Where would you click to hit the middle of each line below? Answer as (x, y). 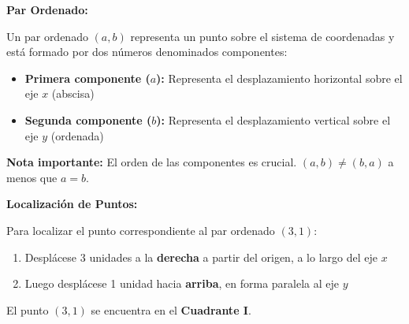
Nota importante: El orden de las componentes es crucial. (152, 162)
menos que (32, 177)
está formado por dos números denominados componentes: (147, 52)
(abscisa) (73, 93)
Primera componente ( (87, 78)
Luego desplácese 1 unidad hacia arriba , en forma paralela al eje (182, 283)
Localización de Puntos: (72, 204)
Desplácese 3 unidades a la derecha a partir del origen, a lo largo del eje (201, 257)
